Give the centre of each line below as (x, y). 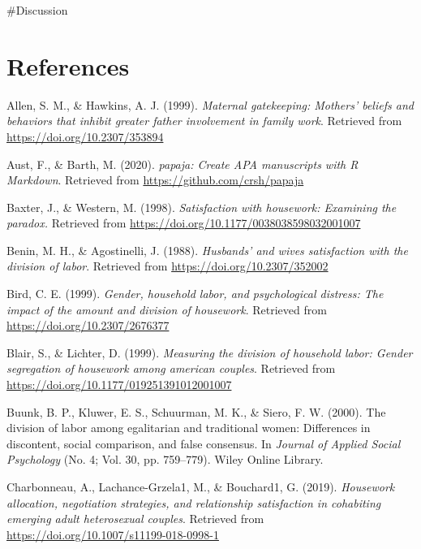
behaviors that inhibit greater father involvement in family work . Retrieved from (204, 121)
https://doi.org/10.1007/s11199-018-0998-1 (113, 534)
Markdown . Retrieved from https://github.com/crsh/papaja (155, 180)
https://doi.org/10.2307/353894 (85, 136)
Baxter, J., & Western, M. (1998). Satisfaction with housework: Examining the (202, 207)
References (68, 65)
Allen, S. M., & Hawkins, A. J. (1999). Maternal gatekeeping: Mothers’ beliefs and (210, 104)
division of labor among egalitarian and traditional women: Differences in (189, 428)
